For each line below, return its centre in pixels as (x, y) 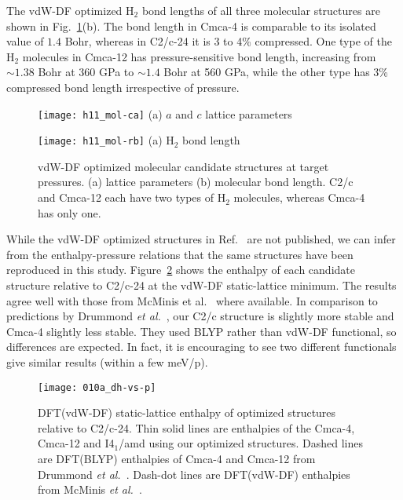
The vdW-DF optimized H (70, 10)
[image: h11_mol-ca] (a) (100, 113)
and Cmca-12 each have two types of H (132, 197)
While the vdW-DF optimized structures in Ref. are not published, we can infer (201, 239)
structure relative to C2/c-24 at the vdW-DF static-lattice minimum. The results (201, 285)
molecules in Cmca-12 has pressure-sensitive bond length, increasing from (199, 56)
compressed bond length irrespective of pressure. (123, 87)
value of (25, 41)
